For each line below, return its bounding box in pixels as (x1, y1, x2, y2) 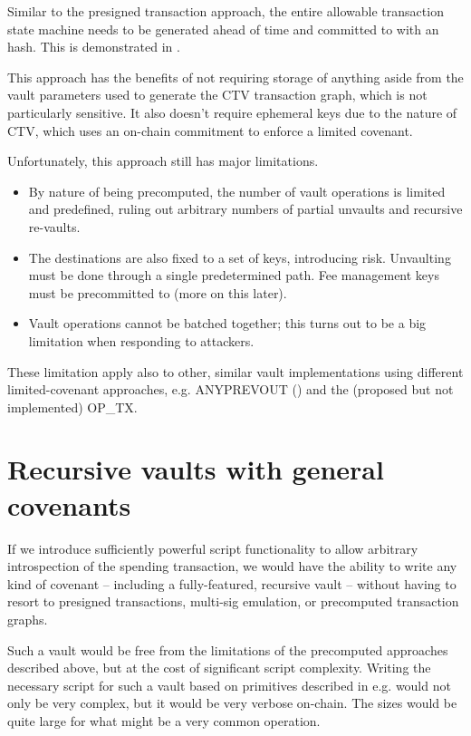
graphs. (7, 609, 48, 628)
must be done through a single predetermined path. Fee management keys (28, 266, 439, 285)
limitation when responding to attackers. (28, 331, 255, 350)
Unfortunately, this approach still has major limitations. (7, 151, 319, 170)
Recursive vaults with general (7, 450, 384, 488)
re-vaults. (28, 217, 81, 236)
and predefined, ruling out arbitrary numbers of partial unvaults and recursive (28, 199, 463, 218)
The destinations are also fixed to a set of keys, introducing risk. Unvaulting (28, 247, 451, 266)
